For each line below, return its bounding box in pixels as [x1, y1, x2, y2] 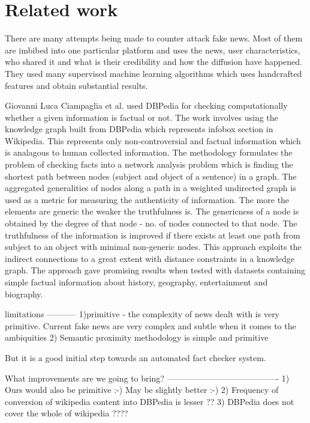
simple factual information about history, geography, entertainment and [5, 276, 268, 288]
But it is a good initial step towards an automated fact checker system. [5, 351, 266, 364]
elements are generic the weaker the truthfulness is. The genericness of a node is [5, 205, 299, 218]
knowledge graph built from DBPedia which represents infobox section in [5, 123, 273, 135]
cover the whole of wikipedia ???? [5, 407, 128, 419]
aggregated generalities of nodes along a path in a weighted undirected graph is [5, 181, 296, 194]
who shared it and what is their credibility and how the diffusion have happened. [5, 55, 302, 68]
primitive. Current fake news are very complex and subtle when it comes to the [5, 319, 296, 332]
